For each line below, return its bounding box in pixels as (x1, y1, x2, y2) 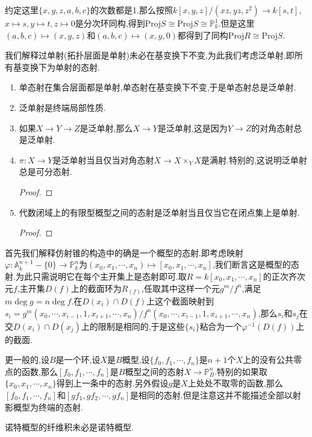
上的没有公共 (242, 353, 293, 366)
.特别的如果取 (214, 365, 267, 377)
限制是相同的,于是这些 (98, 319, 185, 332)
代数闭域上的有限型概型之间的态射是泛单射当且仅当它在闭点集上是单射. (19, 206, 300, 218)
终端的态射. (38, 400, 83, 413)
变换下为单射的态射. (21, 60, 100, 73)
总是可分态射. (19, 165, 72, 178)
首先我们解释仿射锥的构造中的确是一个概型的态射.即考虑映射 (5, 246, 243, 259)
